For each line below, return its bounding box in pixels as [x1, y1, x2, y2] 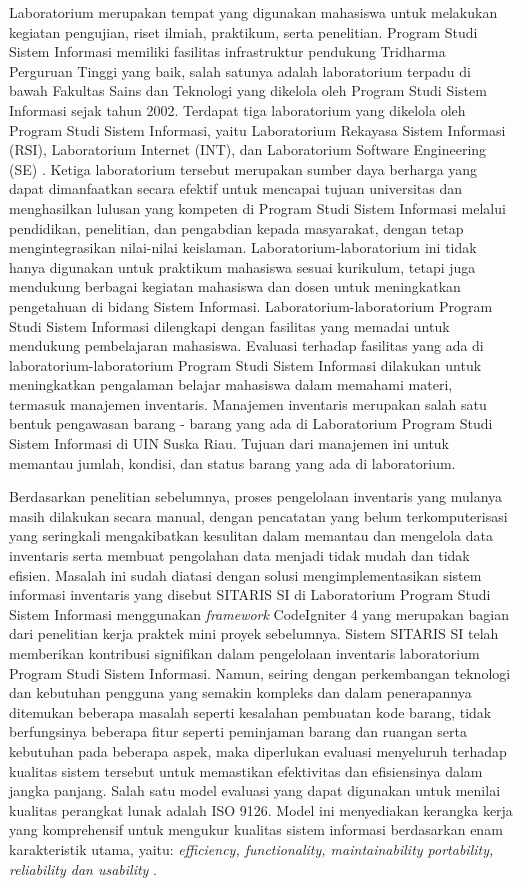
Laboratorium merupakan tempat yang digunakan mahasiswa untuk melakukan [9, 2, 498, 22]
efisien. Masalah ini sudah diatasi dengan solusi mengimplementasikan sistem [9, 564, 482, 585]
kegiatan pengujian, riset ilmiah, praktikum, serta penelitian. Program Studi [9, 21, 478, 42]
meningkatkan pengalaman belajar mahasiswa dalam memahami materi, [9, 374, 453, 395]
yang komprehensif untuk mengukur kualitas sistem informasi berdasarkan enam [9, 819, 503, 840]
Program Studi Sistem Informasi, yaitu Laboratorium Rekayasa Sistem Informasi [9, 119, 506, 140]
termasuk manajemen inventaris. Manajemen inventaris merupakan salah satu [9, 393, 487, 414]
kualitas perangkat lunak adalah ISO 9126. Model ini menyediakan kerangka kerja [9, 799, 513, 820]
